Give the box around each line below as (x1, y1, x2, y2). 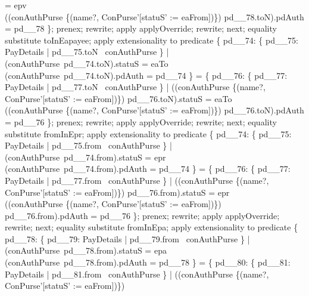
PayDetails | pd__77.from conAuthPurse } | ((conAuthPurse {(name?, (5, 174, 269, 186)
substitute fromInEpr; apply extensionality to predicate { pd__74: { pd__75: (5, 127, 292, 140)
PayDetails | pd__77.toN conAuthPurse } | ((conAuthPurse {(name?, (5, 81, 266, 93)
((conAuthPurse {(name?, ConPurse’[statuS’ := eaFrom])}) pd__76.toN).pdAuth (5, 104, 304, 116)
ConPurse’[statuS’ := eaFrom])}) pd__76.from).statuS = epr (5, 186, 230, 198)
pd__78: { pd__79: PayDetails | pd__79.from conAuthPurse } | (5, 232, 250, 245)
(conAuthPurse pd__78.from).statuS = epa (5, 244, 167, 257)
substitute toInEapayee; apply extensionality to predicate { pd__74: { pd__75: (5, 33, 298, 46)
